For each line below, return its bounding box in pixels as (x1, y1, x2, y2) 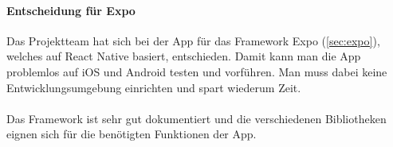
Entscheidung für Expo (6, 2, 136, 18)
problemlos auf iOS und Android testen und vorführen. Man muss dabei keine (6, 63, 387, 79)
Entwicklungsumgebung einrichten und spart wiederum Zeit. (6, 79, 301, 95)
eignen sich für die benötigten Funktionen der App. (6, 126, 257, 142)
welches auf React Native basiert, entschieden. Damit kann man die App (6, 48, 361, 64)
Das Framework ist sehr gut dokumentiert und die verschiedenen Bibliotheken (6, 110, 387, 126)
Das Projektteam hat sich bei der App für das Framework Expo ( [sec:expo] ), (6, 32, 380, 48)
